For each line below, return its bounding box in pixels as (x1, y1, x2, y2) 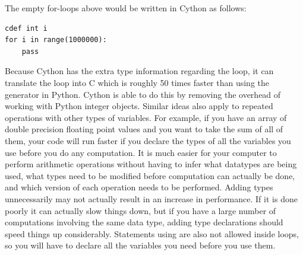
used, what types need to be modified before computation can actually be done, (5, 169, 295, 181)
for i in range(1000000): (5, 36, 107, 44)
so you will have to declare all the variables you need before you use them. (5, 239, 276, 251)
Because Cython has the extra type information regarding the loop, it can (5, 65, 274, 77)
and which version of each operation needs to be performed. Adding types (5, 181, 273, 193)
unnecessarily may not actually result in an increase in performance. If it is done (5, 192, 298, 205)
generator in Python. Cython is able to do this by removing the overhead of (5, 88, 281, 100)
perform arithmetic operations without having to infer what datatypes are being (5, 158, 297, 170)
